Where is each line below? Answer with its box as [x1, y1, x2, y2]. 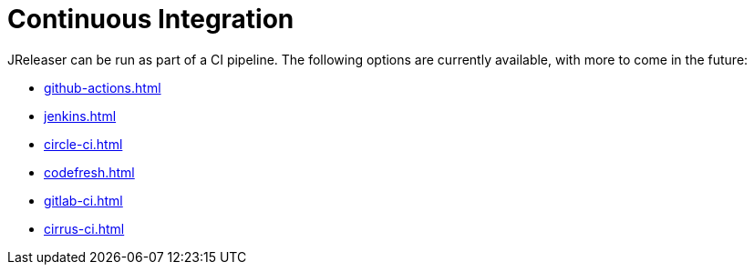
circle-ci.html [44, 136, 123, 152]
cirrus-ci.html [44, 220, 125, 237]
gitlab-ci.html [44, 192, 123, 208]
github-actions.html [44, 79, 161, 96]
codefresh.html [44, 164, 135, 180]
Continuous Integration [7, 4, 294, 35]
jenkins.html [44, 107, 117, 124]
